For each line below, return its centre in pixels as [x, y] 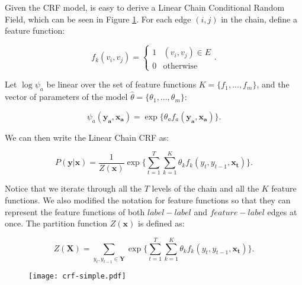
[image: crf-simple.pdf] [77, 276]
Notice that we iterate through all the [73, 188]
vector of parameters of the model [66, 97]
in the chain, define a [259, 19]
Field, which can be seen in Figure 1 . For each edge [98, 19]
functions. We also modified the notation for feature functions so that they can [148, 200]
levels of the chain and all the [205, 188]
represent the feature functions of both [75, 211]
